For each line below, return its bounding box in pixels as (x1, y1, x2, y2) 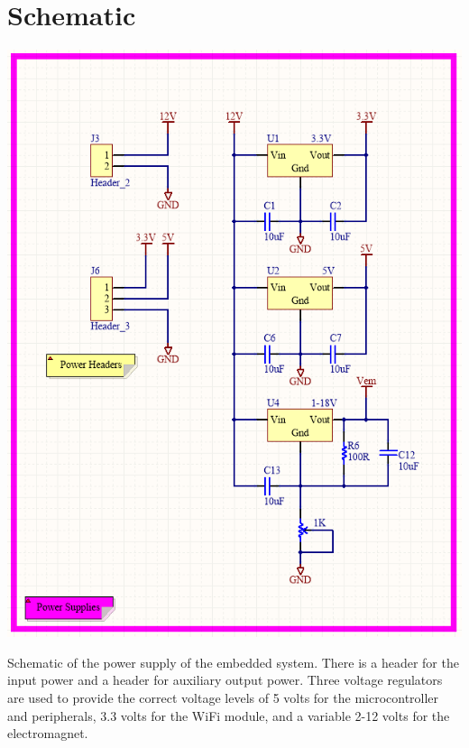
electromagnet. (7, 724, 88, 743)
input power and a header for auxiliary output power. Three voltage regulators (7, 670, 443, 689)
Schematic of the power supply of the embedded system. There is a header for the (7, 652, 459, 671)
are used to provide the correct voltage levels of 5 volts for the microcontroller (7, 688, 439, 706)
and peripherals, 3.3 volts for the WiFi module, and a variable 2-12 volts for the (7, 706, 450, 725)
